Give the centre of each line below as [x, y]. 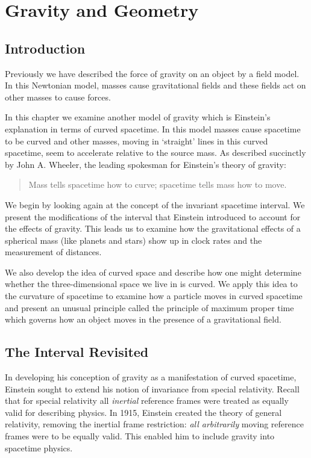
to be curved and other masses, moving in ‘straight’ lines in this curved [137, 141]
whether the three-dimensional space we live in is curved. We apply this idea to [151, 284]
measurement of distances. [53, 252]
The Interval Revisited [77, 352]
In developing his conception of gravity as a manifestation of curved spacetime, [151, 377]
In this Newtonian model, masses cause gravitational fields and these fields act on [155, 85]
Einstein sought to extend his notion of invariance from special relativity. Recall [152, 388]
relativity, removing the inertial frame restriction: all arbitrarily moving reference [154, 424]
